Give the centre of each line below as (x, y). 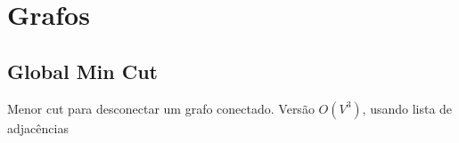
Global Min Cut (83, 71)
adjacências (38, 127)
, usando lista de (407, 108)
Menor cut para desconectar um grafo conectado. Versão (161, 108)
